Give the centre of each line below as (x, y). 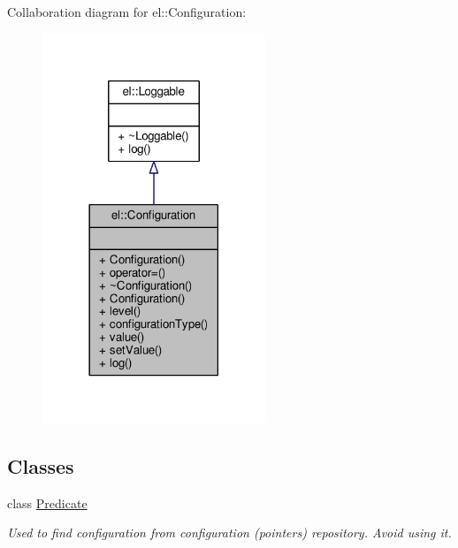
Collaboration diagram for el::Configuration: (127, 11)
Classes (41, 465)
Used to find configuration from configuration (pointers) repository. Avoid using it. (229, 533)
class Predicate (47, 502)
